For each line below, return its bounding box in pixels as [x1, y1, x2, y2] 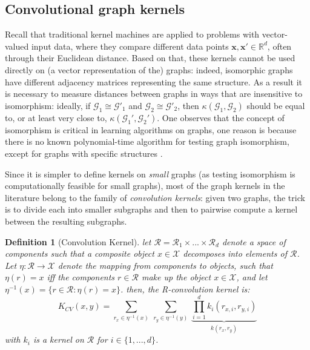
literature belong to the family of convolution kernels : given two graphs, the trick [5, 191, 305, 203]
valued [5, 39, 29, 52]
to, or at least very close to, [5, 111, 107, 124]
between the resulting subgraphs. [5, 214, 127, 227]
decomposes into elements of [183, 247, 287, 260]
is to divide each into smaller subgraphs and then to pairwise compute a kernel [5, 203, 298, 216]
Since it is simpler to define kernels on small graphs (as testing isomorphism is [5, 167, 295, 180]
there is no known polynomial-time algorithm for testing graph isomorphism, [5, 135, 289, 148]
